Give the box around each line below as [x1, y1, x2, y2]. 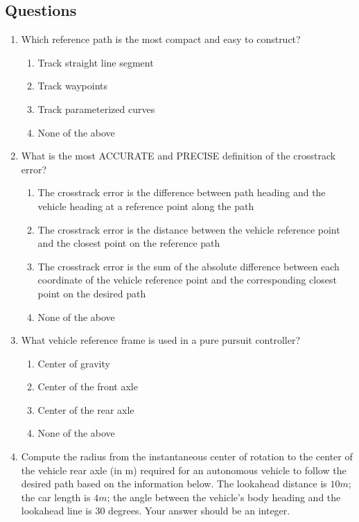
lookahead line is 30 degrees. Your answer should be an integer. [21, 503, 290, 518]
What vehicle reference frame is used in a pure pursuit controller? [21, 333, 301, 347]
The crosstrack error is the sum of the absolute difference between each [37, 259, 340, 273]
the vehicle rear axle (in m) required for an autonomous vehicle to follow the [21, 462, 347, 477]
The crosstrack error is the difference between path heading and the [37, 185, 326, 200]
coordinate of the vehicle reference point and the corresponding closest [37, 272, 337, 287]
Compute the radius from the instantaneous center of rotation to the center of [21, 449, 353, 464]
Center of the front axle [37, 379, 138, 394]
